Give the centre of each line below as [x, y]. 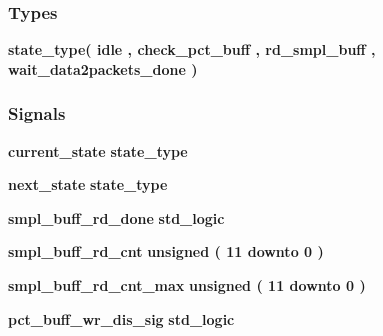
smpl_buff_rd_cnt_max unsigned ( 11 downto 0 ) [187, 285]
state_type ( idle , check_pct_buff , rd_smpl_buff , [192, 49]
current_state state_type [98, 150]
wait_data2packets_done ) [103, 68]
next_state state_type [88, 184]
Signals [37, 113]
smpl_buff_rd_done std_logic [116, 217]
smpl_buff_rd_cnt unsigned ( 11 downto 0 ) [166, 251]
